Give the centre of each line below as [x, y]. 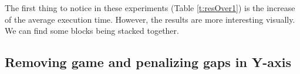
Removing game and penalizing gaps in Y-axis [148, 62]
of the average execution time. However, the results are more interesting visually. [150, 19]
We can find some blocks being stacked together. [92, 31]
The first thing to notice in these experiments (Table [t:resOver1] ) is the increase [150, 8]
